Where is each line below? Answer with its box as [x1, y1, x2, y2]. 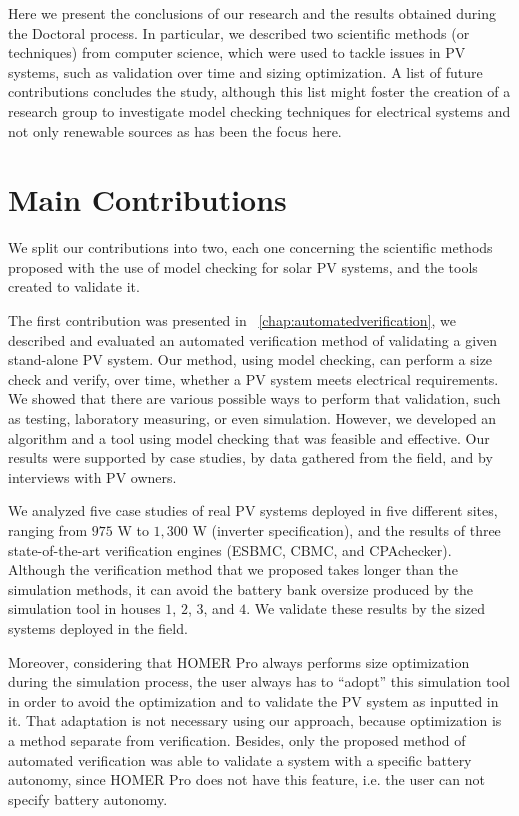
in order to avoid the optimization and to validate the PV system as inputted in [8, 690, 499, 711]
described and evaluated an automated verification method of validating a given [8, 329, 498, 350]
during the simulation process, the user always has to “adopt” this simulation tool [8, 671, 511, 692]
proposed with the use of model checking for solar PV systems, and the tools [8, 256, 478, 277]
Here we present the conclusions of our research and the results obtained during [8, 3, 496, 23]
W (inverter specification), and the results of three [192, 520, 501, 540]
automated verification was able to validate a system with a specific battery [8, 749, 472, 770]
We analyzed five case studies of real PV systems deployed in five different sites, [8, 500, 498, 521]
